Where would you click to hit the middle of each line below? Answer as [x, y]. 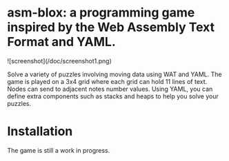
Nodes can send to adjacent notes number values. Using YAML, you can [110, 89]
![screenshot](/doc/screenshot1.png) [59, 61]
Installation [40, 131]
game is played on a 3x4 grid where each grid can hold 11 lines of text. [107, 81]
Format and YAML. [61, 42]
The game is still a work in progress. [59, 150]
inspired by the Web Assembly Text [111, 27]
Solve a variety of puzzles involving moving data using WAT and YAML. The [114, 74]
